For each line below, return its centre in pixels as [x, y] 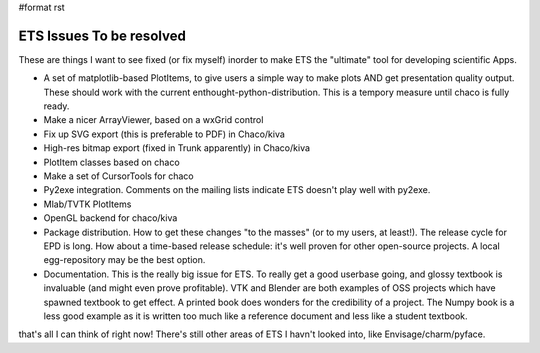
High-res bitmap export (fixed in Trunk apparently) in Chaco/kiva [176, 148]
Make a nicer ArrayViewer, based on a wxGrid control [153, 120]
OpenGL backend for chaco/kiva [110, 218]
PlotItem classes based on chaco [111, 162]
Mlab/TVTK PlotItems [87, 204]
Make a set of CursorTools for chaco [118, 176]
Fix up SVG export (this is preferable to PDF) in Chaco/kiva [164, 134]
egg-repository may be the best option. [124, 260]
